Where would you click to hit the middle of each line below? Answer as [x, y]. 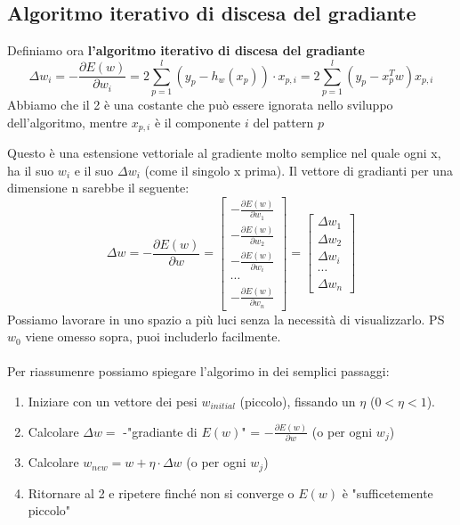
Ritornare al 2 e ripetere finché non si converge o [161, 492]
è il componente [198, 122]
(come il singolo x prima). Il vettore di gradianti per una [299, 170]
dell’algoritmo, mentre [68, 122]
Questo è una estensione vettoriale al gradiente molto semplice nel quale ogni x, [224, 152]
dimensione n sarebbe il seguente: [98, 188]
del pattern [283, 122]
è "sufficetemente [387, 492]
